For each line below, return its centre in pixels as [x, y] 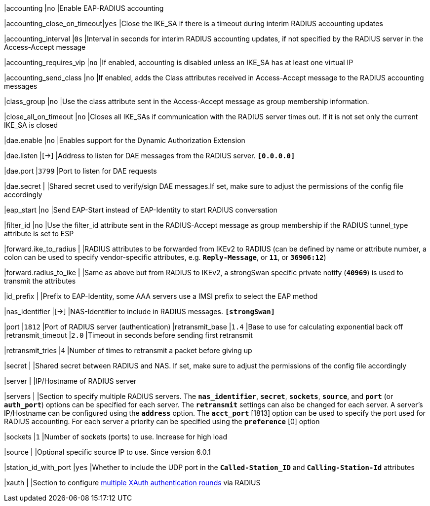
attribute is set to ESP [39, 234]
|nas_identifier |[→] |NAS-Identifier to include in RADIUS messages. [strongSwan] [140, 311]
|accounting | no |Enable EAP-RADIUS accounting [84, 8]
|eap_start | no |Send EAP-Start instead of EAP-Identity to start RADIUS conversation [141, 210]
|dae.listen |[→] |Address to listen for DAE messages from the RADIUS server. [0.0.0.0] [150, 156]
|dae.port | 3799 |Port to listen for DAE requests [80, 171]
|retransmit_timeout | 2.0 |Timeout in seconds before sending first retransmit [128, 335]
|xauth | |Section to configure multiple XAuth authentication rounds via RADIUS [132, 483]
